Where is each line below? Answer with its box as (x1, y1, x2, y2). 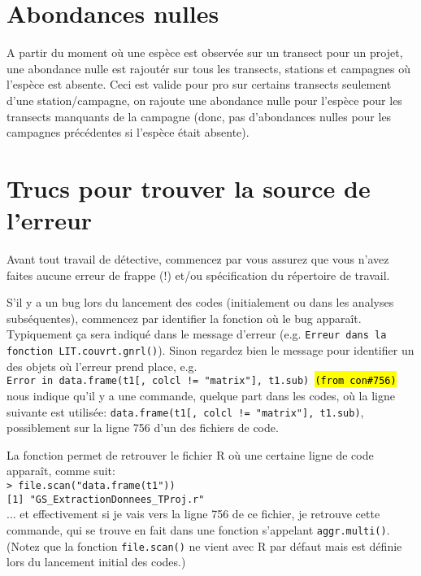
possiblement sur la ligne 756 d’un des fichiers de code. (7, 419, 279, 436)
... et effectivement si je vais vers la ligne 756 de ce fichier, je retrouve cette (7, 505, 380, 522)
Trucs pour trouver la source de (7, 171, 371, 204)
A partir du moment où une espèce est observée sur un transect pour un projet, (7, 44, 403, 61)
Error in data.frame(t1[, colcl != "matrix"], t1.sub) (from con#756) (7, 375, 397, 387)
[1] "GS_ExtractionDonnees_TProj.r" (7, 493, 205, 505)
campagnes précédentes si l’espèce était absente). (7, 124, 250, 141)
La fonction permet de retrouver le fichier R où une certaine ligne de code (7, 446, 374, 463)
